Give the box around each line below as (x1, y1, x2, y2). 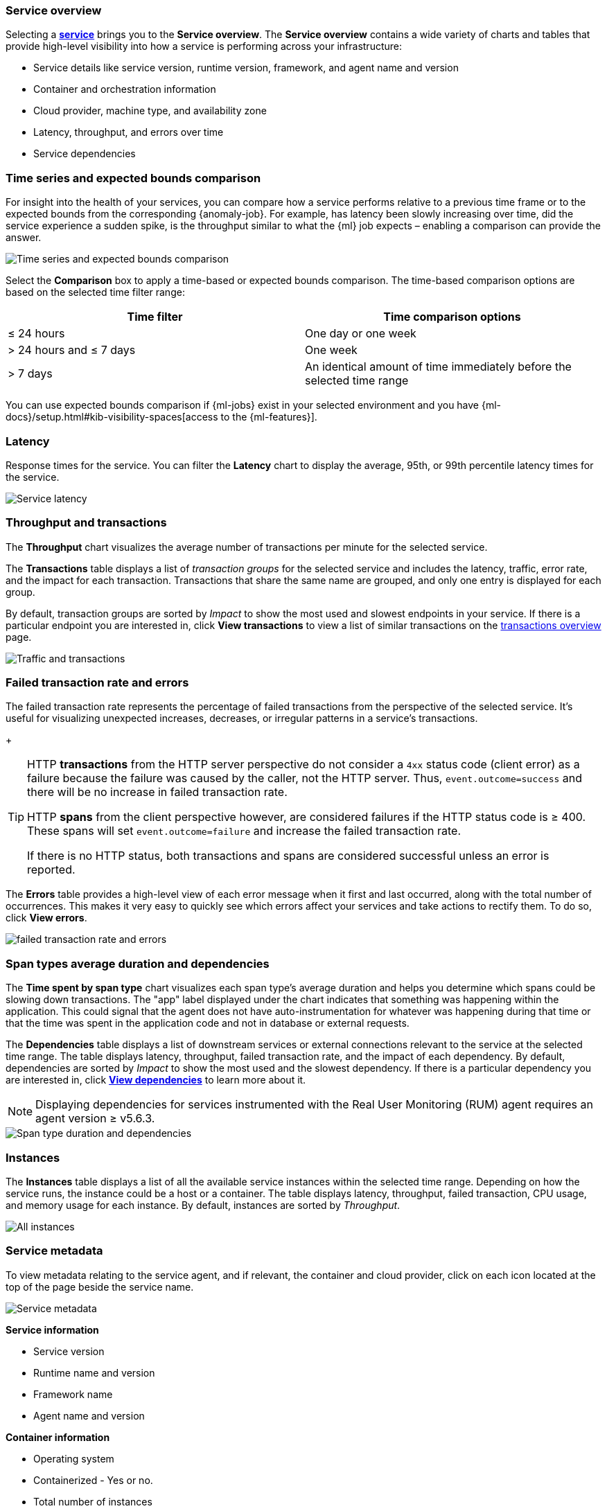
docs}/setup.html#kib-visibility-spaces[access (6, 411, 218, 423)
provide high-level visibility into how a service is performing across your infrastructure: (6, 40, 403, 53)
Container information (6, 1431, 110, 1443)
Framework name (33, 1388, 113, 1400)
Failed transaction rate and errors (6, 675, 189, 689)
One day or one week (305, 326, 416, 341)
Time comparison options (383, 310, 521, 324)
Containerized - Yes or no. (33, 1474, 153, 1486)
